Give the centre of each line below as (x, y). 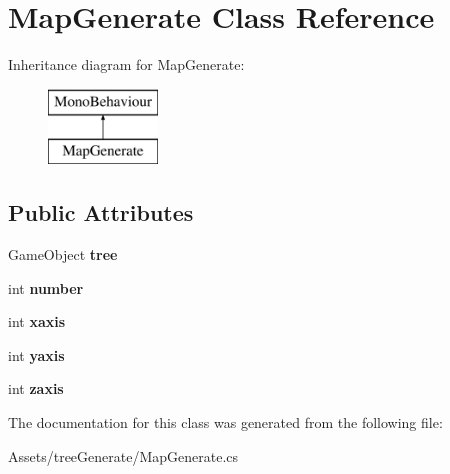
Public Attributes (101, 212)
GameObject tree (63, 254)
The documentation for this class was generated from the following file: (225, 422)
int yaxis (36, 354)
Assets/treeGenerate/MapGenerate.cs (123, 455)
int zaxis (36, 388)
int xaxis (37, 321)
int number (46, 287)
